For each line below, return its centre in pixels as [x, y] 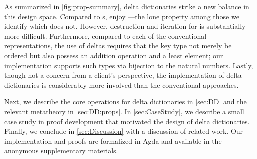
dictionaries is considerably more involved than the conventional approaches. [121, 85]
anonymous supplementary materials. [61, 151]
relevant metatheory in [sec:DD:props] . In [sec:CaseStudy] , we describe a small [124, 111]
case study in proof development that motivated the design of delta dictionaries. [127, 121]
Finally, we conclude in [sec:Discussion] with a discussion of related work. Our [124, 131]
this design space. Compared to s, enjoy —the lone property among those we [122, 16]
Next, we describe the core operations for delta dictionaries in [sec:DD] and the [125, 102]
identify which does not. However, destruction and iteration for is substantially [125, 26]
